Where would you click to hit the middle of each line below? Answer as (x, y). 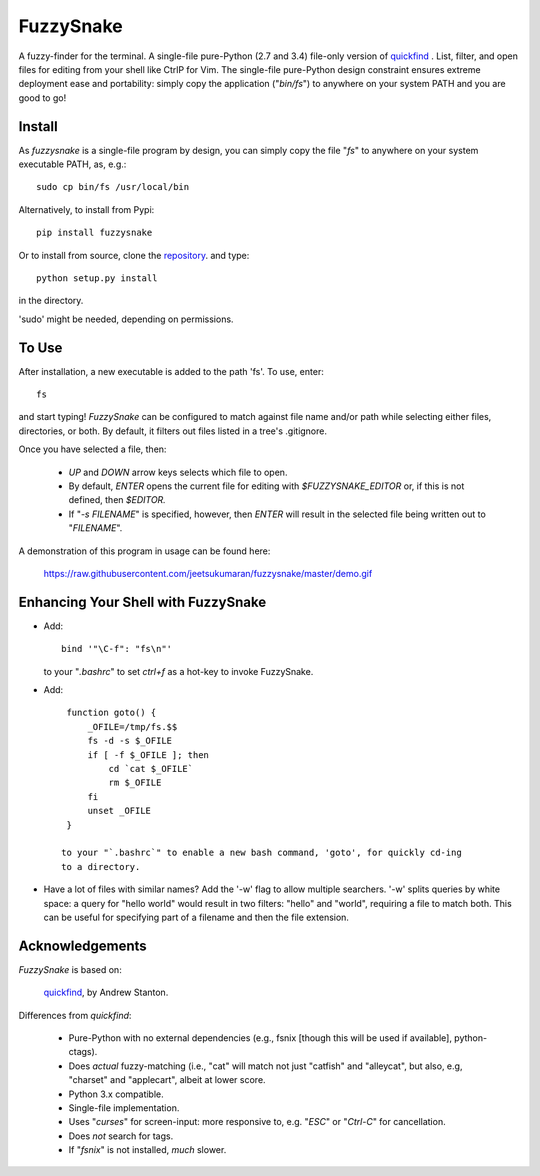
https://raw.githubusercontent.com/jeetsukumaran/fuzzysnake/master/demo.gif (208, 573)
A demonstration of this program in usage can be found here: (144, 551)
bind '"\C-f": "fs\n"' (117, 649)
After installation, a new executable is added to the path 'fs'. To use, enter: (171, 371)
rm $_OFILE (135, 783)
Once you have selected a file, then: (92, 449)
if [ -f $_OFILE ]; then (148, 754)
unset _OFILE (119, 811)
